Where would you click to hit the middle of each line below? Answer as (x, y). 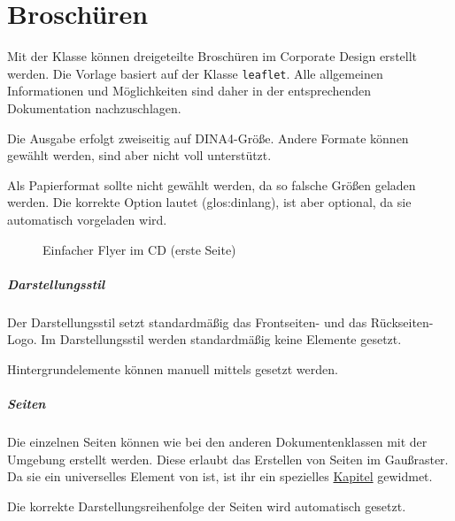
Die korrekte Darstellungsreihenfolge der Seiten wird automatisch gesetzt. (207, 506)
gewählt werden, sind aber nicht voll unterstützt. (139, 155)
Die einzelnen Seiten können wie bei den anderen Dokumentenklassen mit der (217, 442)
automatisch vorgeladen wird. (87, 219)
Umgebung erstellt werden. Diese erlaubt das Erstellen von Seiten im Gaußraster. (228, 459)
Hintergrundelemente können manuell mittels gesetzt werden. (173, 368)
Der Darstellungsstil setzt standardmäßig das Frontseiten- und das (187, 322)
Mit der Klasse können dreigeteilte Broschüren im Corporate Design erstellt (212, 56)
